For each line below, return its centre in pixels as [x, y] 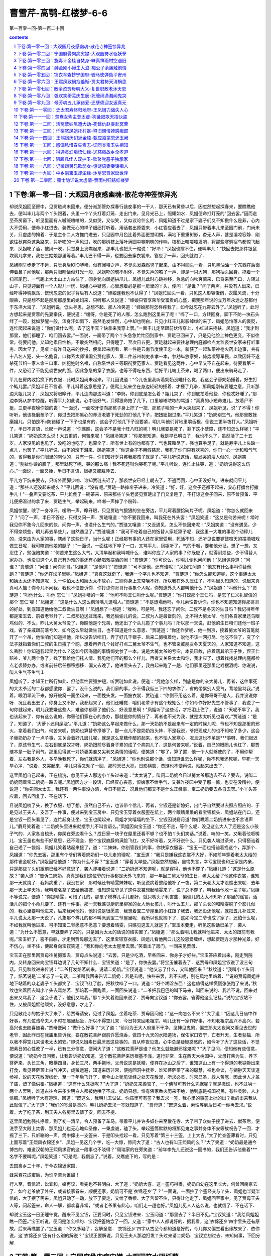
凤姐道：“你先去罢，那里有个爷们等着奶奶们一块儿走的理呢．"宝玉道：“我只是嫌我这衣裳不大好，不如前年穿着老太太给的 [133, 855]
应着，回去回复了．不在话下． [40, 796]
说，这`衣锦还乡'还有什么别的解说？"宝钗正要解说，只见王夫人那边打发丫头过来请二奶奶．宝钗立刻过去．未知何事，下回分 [135, 1235]
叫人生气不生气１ [27, 672]
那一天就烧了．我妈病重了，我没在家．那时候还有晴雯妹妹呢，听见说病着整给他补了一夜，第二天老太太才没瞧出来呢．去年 [134, 883]
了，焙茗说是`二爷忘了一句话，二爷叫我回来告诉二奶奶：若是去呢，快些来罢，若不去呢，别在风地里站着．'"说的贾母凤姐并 [135, 976]
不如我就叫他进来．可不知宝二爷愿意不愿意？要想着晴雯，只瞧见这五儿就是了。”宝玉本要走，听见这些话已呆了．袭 [126, 925]
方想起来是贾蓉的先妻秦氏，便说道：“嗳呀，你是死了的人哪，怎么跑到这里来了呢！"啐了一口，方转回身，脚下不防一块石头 [134, 314]
